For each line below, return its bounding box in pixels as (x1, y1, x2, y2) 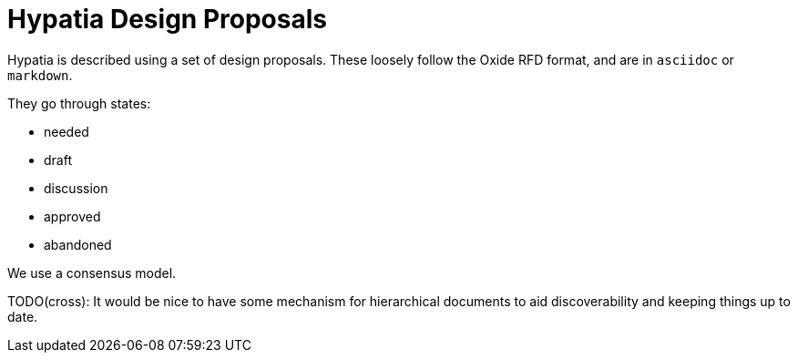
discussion (44, 180, 108, 196)
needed (44, 123, 89, 139)
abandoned (44, 236, 112, 252)
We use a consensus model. (7, 264, 177, 281)
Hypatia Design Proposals (7, 4, 327, 35)
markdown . (7, 67, 73, 83)
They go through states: (7, 95, 151, 111)
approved (44, 208, 101, 224)
